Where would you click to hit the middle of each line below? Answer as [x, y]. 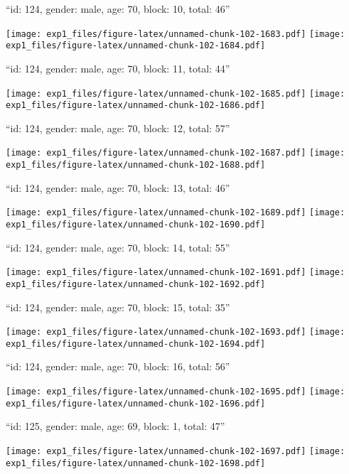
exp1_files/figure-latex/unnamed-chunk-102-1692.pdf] [136, 284]
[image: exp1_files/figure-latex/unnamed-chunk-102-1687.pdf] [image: [176, 153]
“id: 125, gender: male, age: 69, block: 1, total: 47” [116, 426]
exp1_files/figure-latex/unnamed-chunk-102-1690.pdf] [136, 224]
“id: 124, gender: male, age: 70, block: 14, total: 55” [118, 247]
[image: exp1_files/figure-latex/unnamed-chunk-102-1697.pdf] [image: [176, 451]
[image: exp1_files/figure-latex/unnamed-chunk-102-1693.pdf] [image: [176, 332]
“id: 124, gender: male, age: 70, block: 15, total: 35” [118, 307]
